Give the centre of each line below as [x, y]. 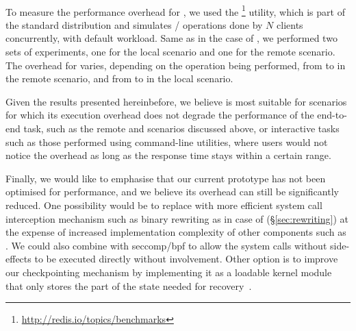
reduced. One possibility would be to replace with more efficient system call [164, 205]
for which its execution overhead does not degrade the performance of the [160, 115]
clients [290, 24]
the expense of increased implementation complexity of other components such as [176, 232]
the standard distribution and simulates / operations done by [134, 24]
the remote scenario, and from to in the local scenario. [119, 78]
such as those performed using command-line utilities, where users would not [167, 142]
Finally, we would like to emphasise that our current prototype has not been [166, 178]
